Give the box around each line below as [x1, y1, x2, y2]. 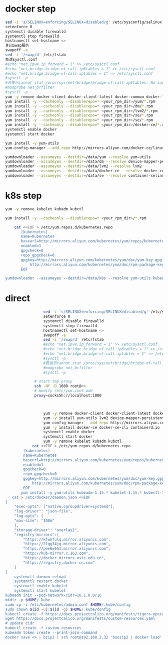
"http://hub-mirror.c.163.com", [23, 551, 91, 556]
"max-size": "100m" [14, 518, 55, 524]
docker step [5, 3, 56, 15]
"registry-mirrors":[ [14, 532, 59, 537]
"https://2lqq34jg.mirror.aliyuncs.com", [23, 542, 111, 547]
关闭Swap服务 [5, 43, 29, 48]
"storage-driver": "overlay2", [14, 528, 79, 533]
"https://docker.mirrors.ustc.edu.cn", [23, 556, 106, 561]
